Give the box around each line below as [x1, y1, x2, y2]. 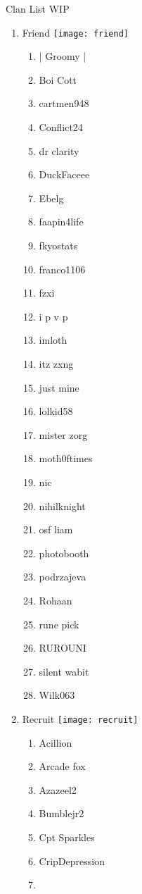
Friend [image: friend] [22, 25, 129, 39]
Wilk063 [39, 688, 75, 702]
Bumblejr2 [39, 806, 84, 821]
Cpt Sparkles [39, 829, 95, 844]
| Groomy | [39, 49, 86, 63]
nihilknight [39, 498, 86, 513]
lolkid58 [39, 404, 73, 418]
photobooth [39, 545, 89, 560]
